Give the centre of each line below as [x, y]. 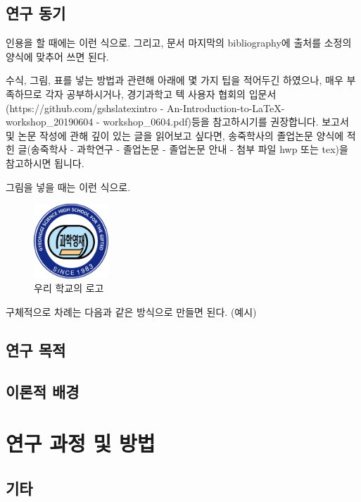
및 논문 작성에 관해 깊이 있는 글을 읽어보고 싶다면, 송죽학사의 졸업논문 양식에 [175, 135]
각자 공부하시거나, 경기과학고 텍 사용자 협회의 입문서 [161, 93]
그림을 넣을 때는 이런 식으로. [68, 186]
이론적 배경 [43, 391]
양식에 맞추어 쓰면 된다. [57, 56]
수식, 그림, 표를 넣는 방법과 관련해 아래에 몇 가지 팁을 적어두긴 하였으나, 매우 [175, 80]
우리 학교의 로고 [69, 288]
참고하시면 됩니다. [45, 163]
